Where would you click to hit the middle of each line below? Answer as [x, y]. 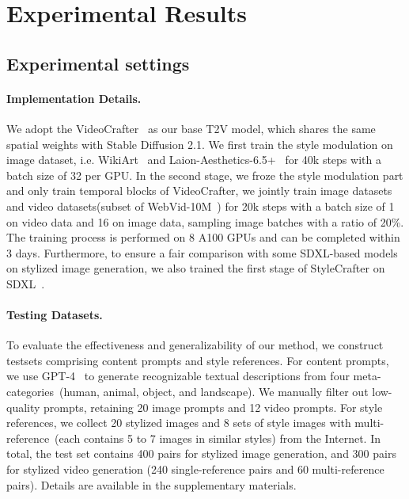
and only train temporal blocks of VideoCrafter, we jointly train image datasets [199, 190]
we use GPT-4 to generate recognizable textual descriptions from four [178, 376]
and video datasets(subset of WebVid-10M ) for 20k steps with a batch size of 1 [201, 206]
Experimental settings [98, 63]
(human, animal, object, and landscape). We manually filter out [214, 392]
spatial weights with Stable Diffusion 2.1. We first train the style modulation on [200, 144]
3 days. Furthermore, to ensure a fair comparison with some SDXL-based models [202, 252]
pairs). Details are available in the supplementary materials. [151, 484]
